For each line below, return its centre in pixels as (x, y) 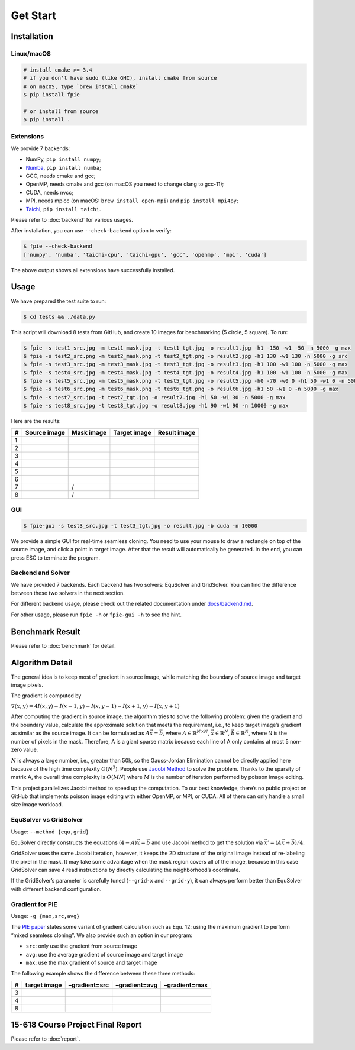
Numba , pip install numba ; (64, 167)
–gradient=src (89, 985)
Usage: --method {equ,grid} (50, 832)
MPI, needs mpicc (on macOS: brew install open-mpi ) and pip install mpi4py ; (132, 201)
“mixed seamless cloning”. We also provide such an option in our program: (101, 935)
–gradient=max (186, 985)
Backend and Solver (41, 573)
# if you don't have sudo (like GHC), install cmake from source (120, 78)
